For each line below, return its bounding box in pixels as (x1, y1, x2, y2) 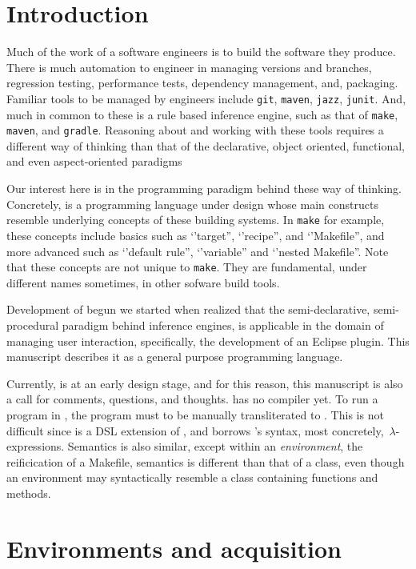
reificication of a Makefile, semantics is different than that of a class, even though (6, 453, 405, 470)
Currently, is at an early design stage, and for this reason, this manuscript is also (6, 375, 403, 391)
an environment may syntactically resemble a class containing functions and (6, 469, 378, 486)
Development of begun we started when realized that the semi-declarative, (6, 301, 370, 318)
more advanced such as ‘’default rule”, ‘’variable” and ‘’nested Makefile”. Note (6, 242, 389, 259)
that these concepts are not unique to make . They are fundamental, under (6, 258, 367, 275)
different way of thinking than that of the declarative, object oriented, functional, (6, 137, 405, 154)
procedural (6, 316, 59, 333)
